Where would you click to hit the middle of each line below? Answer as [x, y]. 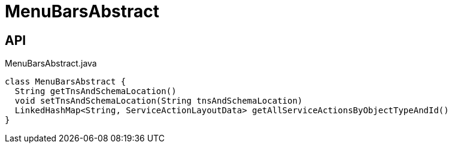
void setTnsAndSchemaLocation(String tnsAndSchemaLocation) [159, 101]
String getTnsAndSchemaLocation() [95, 91]
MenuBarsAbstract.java [51, 64]
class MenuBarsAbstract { [66, 82]
